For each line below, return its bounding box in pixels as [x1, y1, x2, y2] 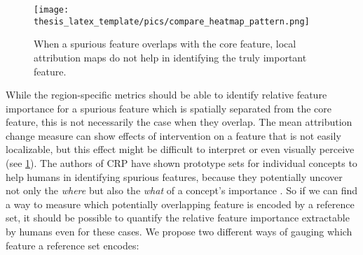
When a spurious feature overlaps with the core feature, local [34, 36, 296, 51]
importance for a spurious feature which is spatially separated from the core [6, 101, 331, 115]
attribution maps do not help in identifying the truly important [34, 50, 307, 64]
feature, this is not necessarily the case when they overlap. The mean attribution [6, 115, 352, 129]
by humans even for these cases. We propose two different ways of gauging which [6, 224, 352, 239]
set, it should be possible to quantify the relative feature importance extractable [6, 210, 350, 225]
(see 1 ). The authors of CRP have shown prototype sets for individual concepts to [6, 156, 357, 170]
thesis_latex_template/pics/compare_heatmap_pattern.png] [34, 16, 310, 27]
